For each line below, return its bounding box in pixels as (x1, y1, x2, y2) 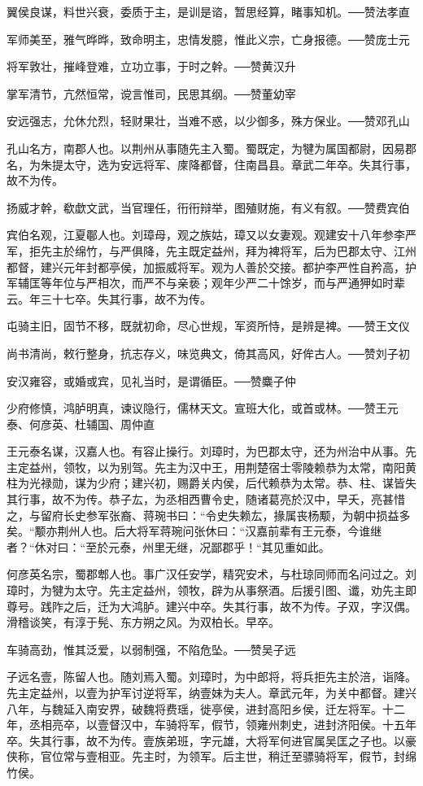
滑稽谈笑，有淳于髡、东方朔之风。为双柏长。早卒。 (7, 614, 280, 631)
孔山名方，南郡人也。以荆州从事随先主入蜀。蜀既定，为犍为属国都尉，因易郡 (7, 139, 416, 156)
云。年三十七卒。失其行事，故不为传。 (7, 290, 211, 307)
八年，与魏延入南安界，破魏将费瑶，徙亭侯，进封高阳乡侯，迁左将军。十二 (7, 700, 405, 717)
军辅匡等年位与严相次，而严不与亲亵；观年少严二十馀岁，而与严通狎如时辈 (7, 274, 405, 291)
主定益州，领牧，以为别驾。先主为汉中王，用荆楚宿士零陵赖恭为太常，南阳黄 (7, 458, 416, 475)
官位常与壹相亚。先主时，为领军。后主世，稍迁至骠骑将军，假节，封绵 (40, 748, 416, 765)
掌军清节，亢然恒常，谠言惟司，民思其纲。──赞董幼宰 (7, 85, 296, 102)
